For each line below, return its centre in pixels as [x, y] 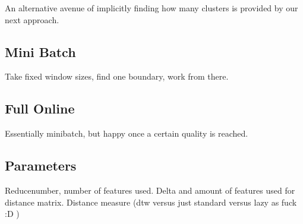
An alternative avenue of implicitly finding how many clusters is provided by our [151, 8]
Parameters [41, 165]
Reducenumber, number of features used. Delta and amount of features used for [150, 190]
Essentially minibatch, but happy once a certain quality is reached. [127, 133]
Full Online [40, 108]
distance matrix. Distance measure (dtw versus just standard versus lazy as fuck [151, 202]
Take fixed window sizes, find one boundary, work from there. [117, 76]
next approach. [32, 19]
